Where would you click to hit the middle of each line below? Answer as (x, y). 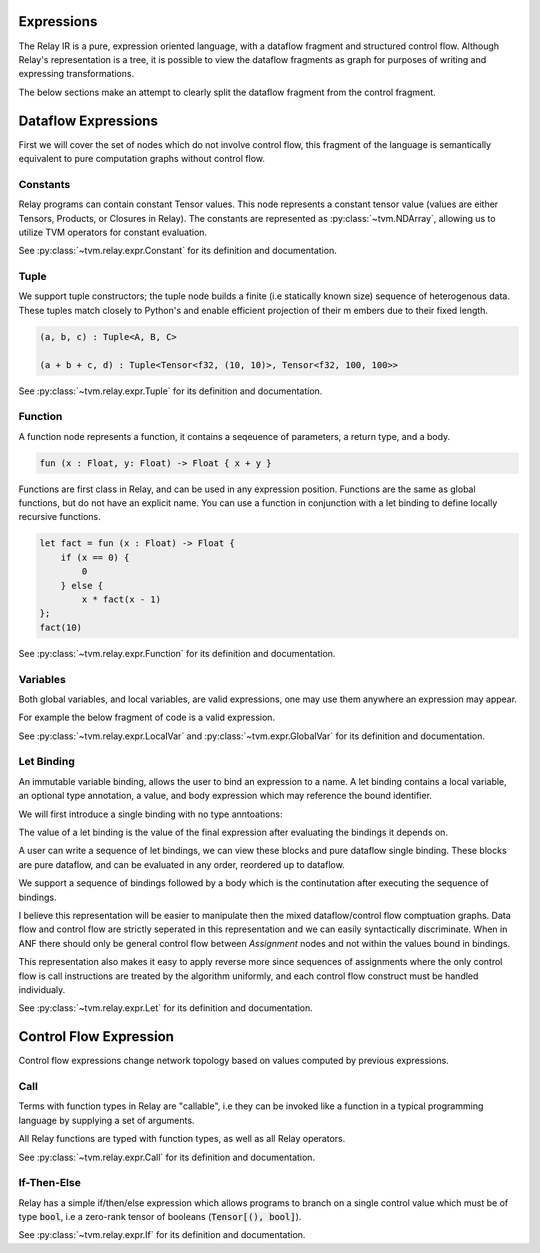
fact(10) (61, 627)
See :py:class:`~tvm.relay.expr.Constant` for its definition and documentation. (177, 251)
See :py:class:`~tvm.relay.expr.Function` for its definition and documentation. (177, 653)
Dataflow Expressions (88, 120)
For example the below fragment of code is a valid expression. (146, 717)
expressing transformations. (76, 74)
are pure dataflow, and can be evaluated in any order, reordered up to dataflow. (181, 864)
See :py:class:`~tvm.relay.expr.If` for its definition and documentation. (162, 1235)
